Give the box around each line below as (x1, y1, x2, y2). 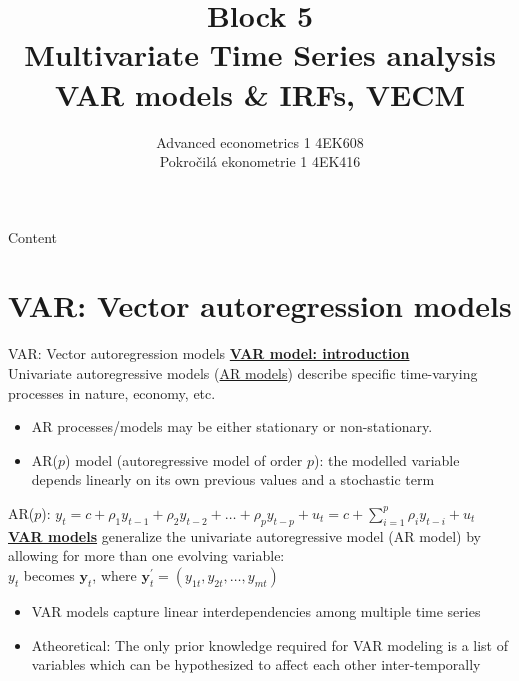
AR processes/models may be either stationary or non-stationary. (31, 416, 433, 437)
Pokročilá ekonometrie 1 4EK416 (159, 151, 361, 172)
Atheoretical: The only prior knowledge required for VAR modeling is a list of (31, 634, 509, 655)
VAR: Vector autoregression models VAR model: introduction (8, 343, 410, 364)
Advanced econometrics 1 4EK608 (156, 131, 364, 152)
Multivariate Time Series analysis (24, 34, 496, 75)
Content (8, 226, 57, 247)
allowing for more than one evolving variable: (8, 545, 285, 566)
